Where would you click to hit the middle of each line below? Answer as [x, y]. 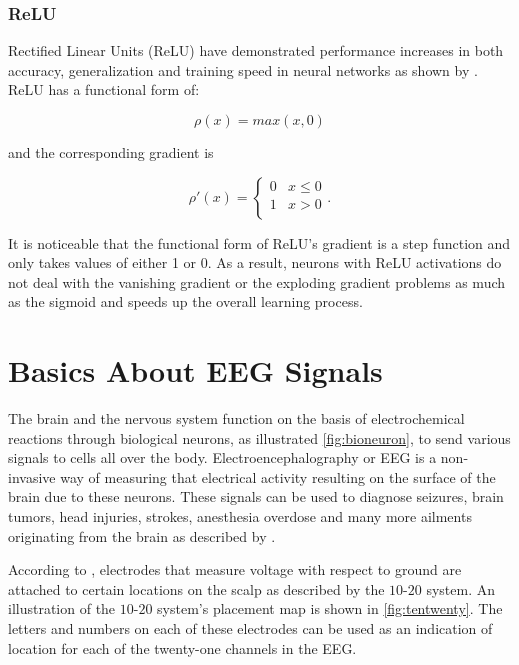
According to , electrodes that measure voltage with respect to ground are [235, 569]
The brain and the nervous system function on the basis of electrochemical [236, 418]
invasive [32, 476]
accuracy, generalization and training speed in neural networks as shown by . [243, 69]
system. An [461, 588]
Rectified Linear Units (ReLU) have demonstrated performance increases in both [256, 50]
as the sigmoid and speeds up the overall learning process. [185, 301]
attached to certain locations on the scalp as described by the [196, 588]
